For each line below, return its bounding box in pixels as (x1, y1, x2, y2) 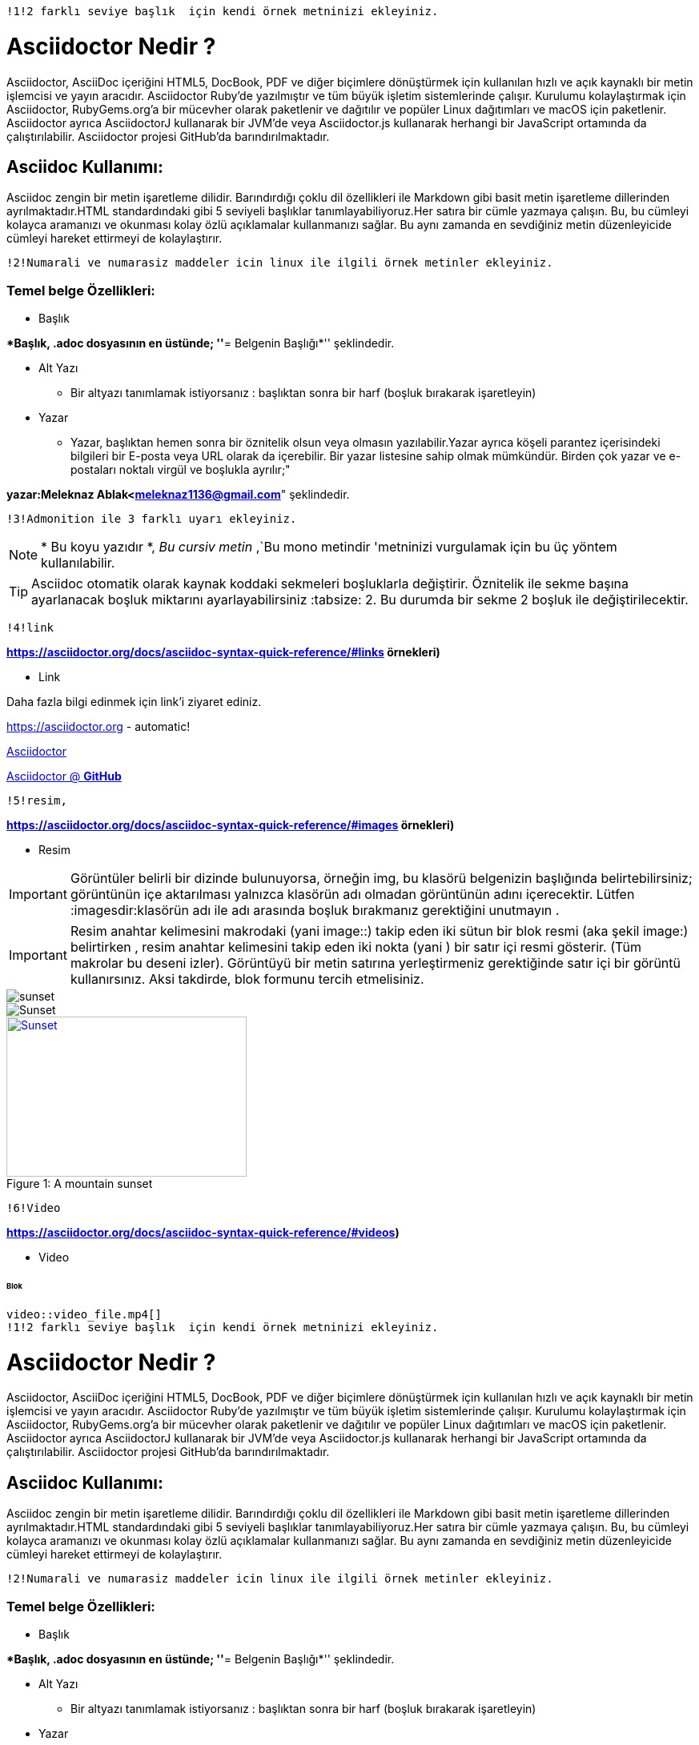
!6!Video (6, 1201, 61, 1215)
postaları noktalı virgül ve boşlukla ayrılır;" (70, 463, 291, 477)
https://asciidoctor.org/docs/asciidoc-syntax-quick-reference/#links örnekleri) (6, 645, 440, 660)
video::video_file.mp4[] (6, 1307, 162, 1321)
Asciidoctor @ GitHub (6, 769, 122, 784)
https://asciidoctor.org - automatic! (6, 720, 191, 734)
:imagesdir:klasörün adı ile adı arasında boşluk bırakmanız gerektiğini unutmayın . (70, 902, 560, 919)
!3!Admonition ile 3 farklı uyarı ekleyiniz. (6, 512, 297, 526)
